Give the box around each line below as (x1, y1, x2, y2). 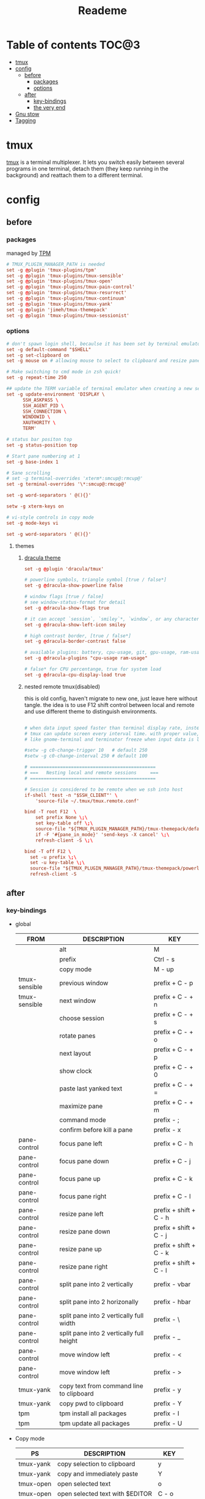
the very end (33, 103, 66, 111)
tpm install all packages (59, 1409, 127, 1418)
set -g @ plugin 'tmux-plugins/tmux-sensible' (6, 273, 124, 279)
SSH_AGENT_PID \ (22, 402, 64, 409)
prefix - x (153, 1125, 181, 1134)
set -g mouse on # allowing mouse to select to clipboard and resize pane (6, 358, 201, 364)
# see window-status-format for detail (24, 599, 126, 605)
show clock (59, 1067, 93, 1075)
